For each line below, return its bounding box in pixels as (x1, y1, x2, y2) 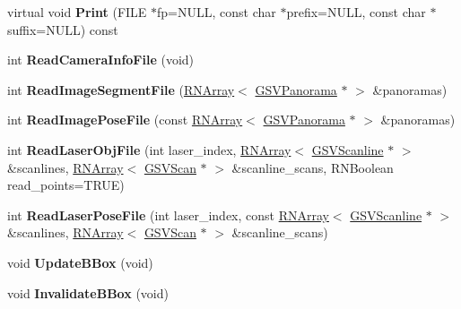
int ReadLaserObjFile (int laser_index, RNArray (7, 140, 291, 159)
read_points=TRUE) (7, 176, 125, 194)
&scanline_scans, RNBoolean (231, 158, 394, 176)
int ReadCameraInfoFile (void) (7, 50, 195, 69)
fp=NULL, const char (157, 3, 276, 21)
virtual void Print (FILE (7, 3, 147, 21)
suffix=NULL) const (7, 20, 118, 39)
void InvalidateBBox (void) (7, 283, 169, 302)
